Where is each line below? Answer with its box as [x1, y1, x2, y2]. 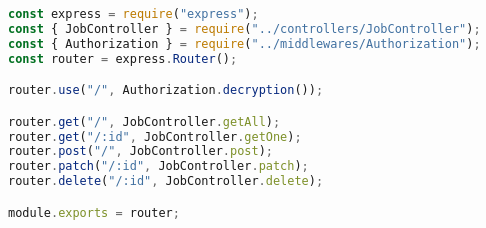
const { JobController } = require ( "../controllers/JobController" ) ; [8, 21, 481, 36]
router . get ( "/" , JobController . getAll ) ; [8, 114, 281, 129]
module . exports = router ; [8, 205, 180, 220]
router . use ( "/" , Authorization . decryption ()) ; [8, 83, 324, 98]
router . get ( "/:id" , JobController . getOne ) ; [8, 129, 302, 144]
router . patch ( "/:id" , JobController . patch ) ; [8, 159, 309, 174]
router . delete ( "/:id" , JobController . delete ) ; [8, 174, 324, 189]
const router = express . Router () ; [8, 51, 238, 66]
